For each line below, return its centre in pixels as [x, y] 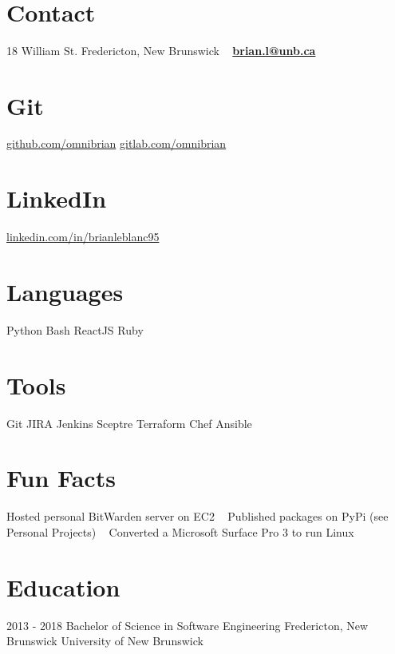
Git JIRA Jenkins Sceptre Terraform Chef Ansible [129, 423]
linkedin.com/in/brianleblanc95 [83, 237]
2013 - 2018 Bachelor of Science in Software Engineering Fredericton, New [188, 625]
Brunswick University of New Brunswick [105, 641]
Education [63, 587]
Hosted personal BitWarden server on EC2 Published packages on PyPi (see [197, 516]
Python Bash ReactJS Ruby [75, 329]
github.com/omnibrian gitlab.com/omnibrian [117, 143]
